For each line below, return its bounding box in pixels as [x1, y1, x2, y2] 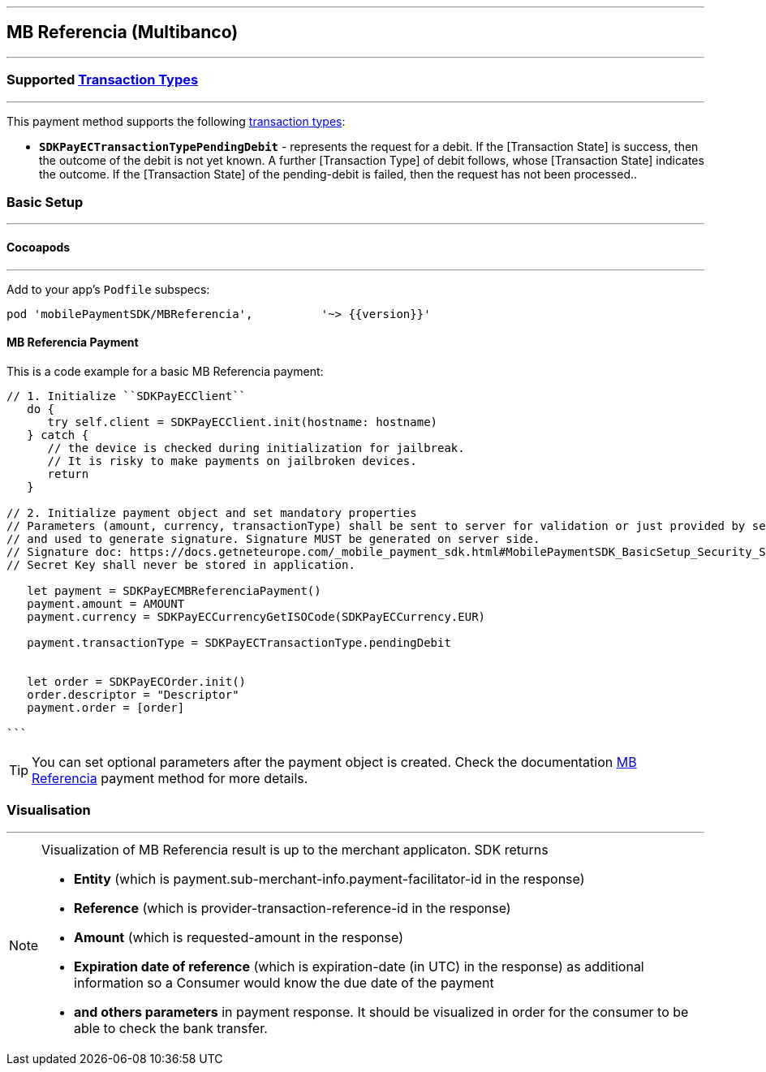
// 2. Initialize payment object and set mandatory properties [6, 506, 417, 519]
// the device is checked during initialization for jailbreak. [47, 441, 465, 454]
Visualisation [6, 802, 91, 819]
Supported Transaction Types [6, 71, 199, 88]
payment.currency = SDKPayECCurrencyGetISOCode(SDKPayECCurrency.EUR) [27, 609, 486, 623]
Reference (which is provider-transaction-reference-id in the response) [74, 899, 511, 916]
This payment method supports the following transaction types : [6, 114, 346, 128]
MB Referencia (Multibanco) [6, 22, 239, 43]
